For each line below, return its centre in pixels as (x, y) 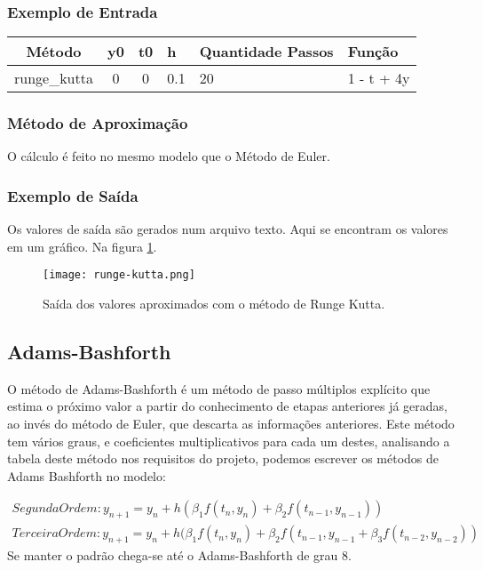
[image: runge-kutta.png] (119, 275)
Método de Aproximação (98, 123)
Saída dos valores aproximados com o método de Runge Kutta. (214, 304)
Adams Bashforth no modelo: (87, 475)
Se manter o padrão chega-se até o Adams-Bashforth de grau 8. (179, 555)
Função (373, 52)
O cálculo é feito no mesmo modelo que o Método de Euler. (169, 156)
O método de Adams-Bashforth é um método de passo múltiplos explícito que (219, 388)
